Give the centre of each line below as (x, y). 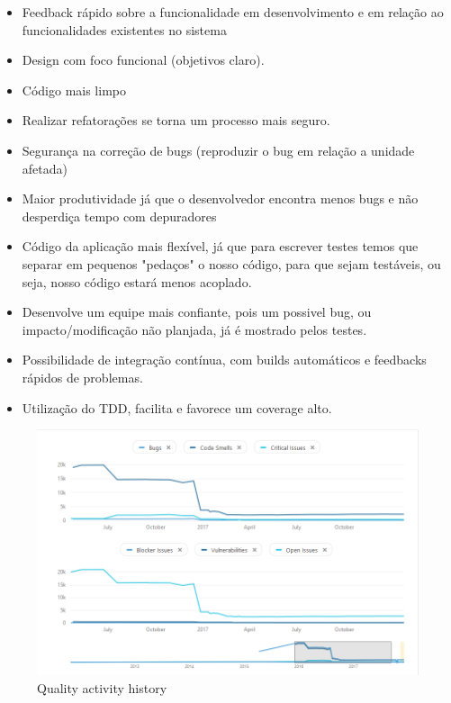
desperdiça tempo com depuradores (119, 216)
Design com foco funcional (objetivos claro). (143, 60)
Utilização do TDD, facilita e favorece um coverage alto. (177, 407)
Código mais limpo (74, 90)
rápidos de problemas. (82, 377)
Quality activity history (102, 687)
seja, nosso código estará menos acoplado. (137, 281)
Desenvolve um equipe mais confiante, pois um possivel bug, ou (197, 312)
